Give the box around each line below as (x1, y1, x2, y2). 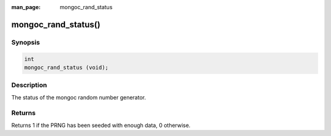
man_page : (11, 4, 41, 10)
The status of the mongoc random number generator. (11, 93, 146, 101)
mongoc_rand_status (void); (24, 64, 108, 71)
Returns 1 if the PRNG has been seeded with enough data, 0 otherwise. (11, 121, 191, 129)
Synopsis (11, 38, 40, 46)
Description (11, 81, 47, 90)
